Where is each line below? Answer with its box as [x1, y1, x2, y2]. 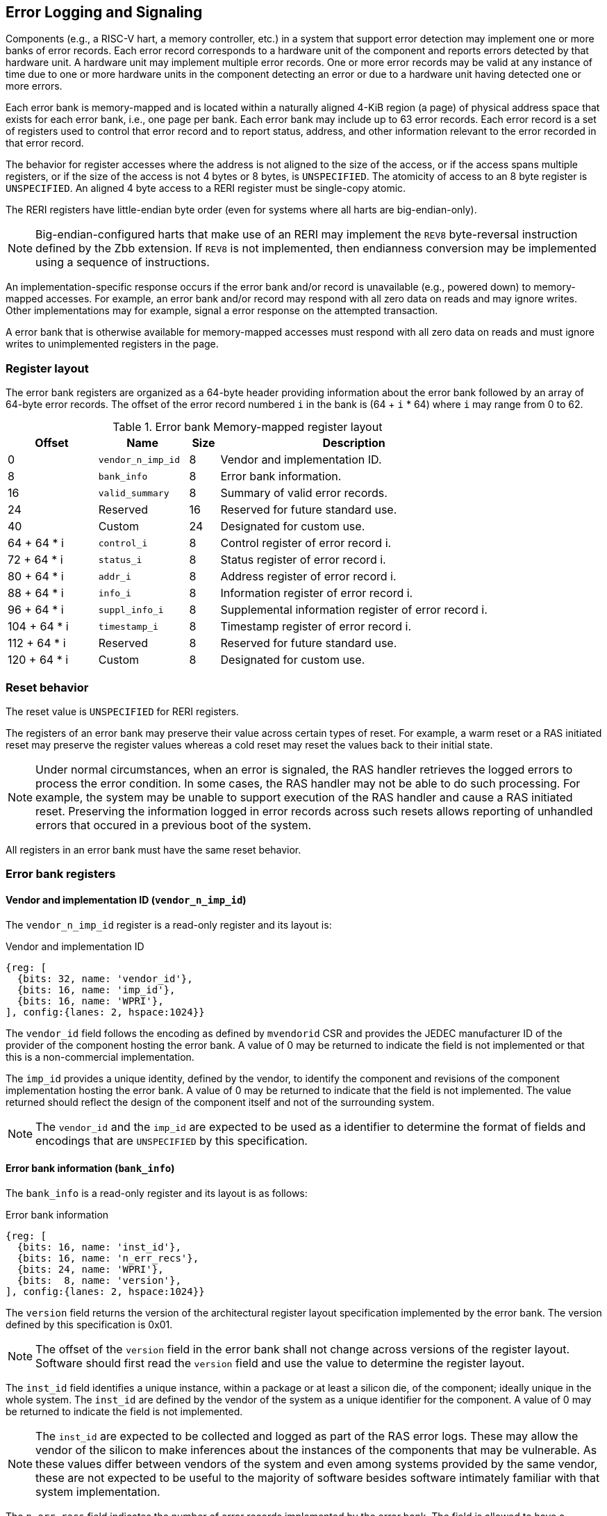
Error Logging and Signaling [6, 3, 203, 21]
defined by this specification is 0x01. [6, 1318, 173, 1330]
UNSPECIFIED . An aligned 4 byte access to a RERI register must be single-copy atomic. [6, 182, 406, 195]
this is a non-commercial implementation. [6, 1050, 194, 1063]
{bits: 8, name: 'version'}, [17, 1274, 181, 1286]
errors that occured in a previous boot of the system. [35, 817, 312, 832]
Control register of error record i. [220, 536, 392, 551]
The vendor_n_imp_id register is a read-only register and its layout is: [6, 918, 332, 931]
